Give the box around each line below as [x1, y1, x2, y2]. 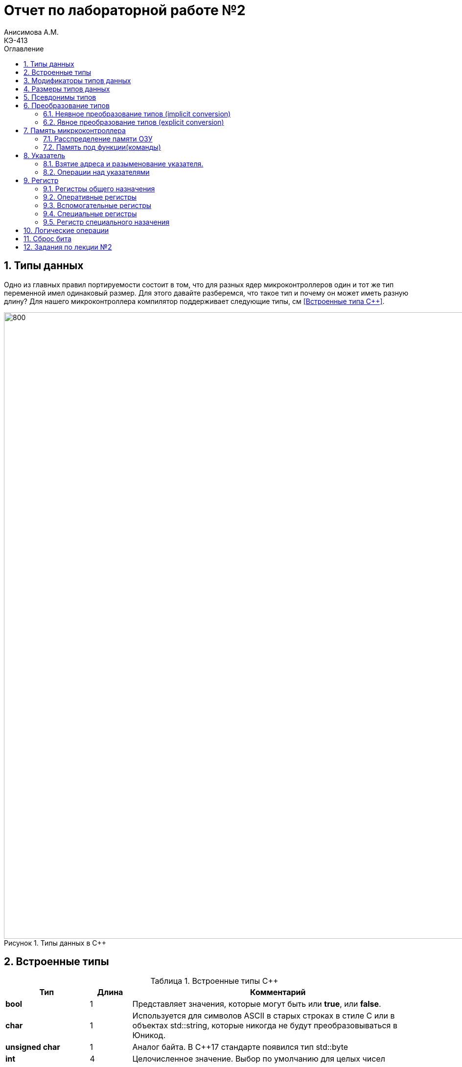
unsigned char [5, 1042, 60, 1052]
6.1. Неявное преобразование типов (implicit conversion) [43, 109, 231, 118]
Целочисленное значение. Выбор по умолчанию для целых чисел [132, 1054, 385, 1064]
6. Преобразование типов [23, 101, 110, 110]
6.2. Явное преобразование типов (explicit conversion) [43, 117, 224, 126]
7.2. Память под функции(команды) [43, 142, 161, 151]
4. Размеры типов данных [23, 84, 110, 93]
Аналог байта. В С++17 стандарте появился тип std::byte [132, 1042, 348, 1052]
